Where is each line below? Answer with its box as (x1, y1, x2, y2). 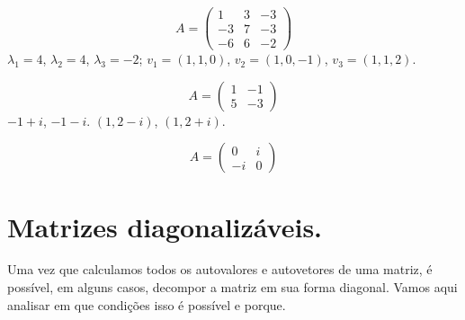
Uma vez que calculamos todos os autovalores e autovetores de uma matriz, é (7, 260, 433, 279)
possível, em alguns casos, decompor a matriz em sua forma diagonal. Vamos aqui (7, 278, 458, 297)
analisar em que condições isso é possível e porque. (7, 295, 286, 314)
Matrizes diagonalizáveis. (7, 208, 323, 244)
